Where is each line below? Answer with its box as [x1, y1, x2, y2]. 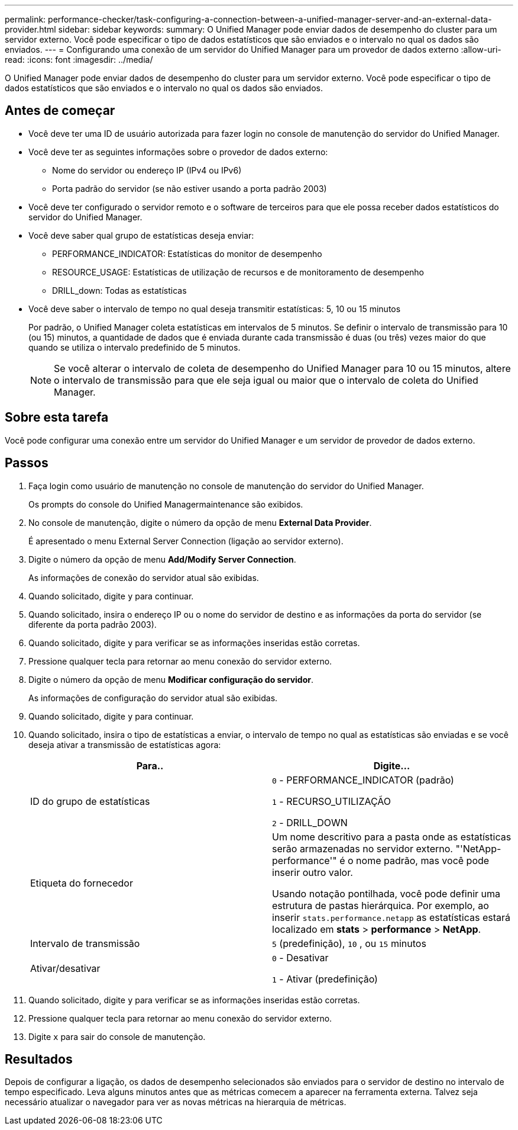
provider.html [5, 24, 56, 34]
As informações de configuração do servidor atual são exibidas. [28, 692, 278, 703]
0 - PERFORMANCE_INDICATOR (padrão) [272, 773, 454, 786]
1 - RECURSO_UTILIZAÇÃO [272, 795, 391, 807]
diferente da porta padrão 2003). [28, 619, 157, 630]
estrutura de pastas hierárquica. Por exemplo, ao [272, 899, 489, 911]
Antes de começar [5, 103, 115, 118]
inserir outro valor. [272, 866, 353, 878]
